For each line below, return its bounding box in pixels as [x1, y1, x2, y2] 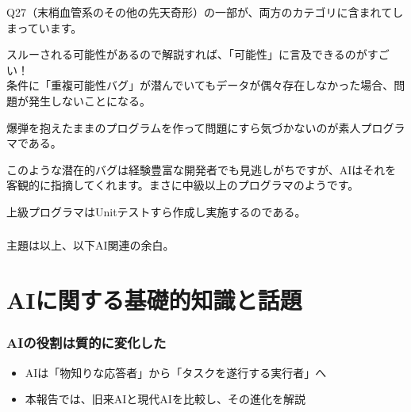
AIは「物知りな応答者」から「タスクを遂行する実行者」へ [25, 364, 327, 380]
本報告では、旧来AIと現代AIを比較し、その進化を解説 [25, 391, 305, 407]
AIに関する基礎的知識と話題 [6, 284, 302, 316]
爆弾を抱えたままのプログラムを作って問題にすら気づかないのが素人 [6, 119, 361, 135]
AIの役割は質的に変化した [6, 333, 167, 353]
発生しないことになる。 [28, 92, 151, 109]
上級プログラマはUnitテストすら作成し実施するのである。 [6, 203, 306, 219]
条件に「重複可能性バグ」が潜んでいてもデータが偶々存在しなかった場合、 [6, 77, 394, 93]
